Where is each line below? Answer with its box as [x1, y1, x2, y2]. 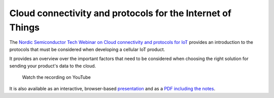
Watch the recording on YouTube [22, 74, 91, 80]
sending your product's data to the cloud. [9, 63, 96, 69]
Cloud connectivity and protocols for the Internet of [9, 8, 232, 19]
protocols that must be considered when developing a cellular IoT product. [9, 46, 165, 53]
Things [9, 22, 40, 33]
